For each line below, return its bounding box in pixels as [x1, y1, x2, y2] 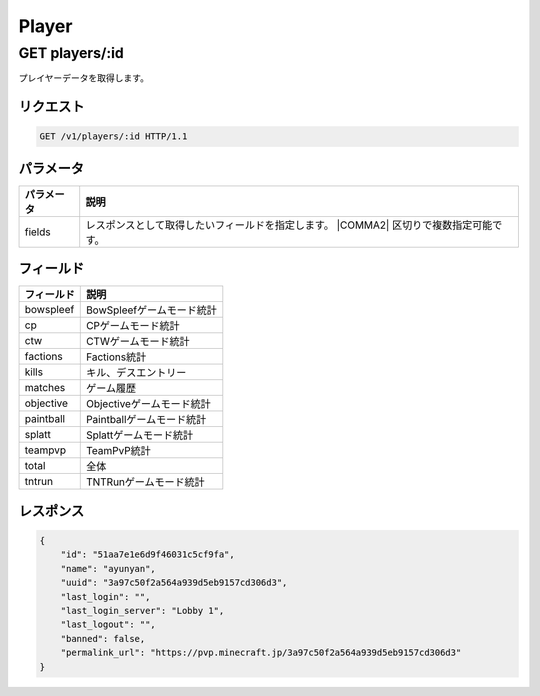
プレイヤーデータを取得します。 [18, 72, 150, 84]
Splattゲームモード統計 [85, 428, 194, 442]
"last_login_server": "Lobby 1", [60, 605, 225, 616]
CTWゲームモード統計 [85, 335, 190, 349]
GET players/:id [18, 44, 124, 62]
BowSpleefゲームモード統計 [85, 303, 217, 317]
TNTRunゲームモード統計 [85, 475, 205, 489]
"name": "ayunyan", [60, 563, 157, 574]
